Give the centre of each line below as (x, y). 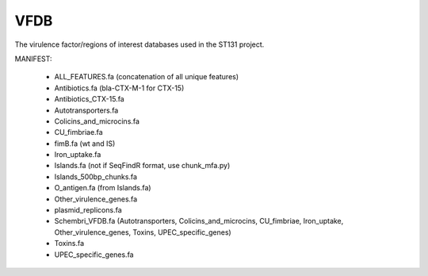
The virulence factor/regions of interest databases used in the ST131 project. (139, 44)
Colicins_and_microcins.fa (97, 121)
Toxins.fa (69, 243)
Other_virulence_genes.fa (96, 199)
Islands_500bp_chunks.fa (96, 176)
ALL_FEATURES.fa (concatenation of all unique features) (147, 77)
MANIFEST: (33, 59)
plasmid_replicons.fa (88, 210)
